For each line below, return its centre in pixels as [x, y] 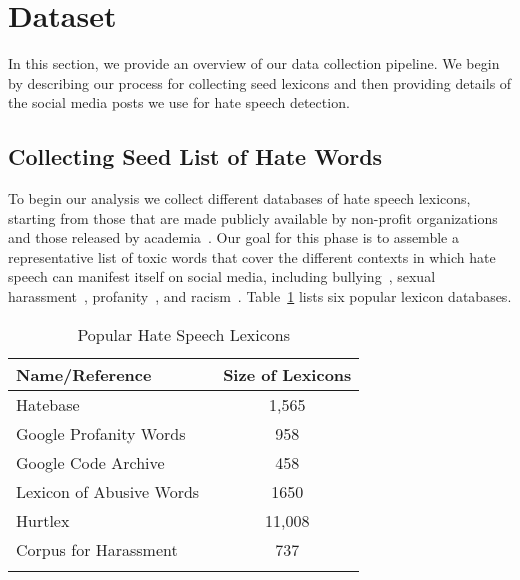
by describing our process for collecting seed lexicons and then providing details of [260, 82]
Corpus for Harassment [97, 549]
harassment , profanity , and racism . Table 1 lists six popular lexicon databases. [260, 296]
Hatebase [48, 404]
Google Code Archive [90, 462]
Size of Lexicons [287, 374]
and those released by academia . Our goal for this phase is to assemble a [233, 237]
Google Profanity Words [101, 433]
